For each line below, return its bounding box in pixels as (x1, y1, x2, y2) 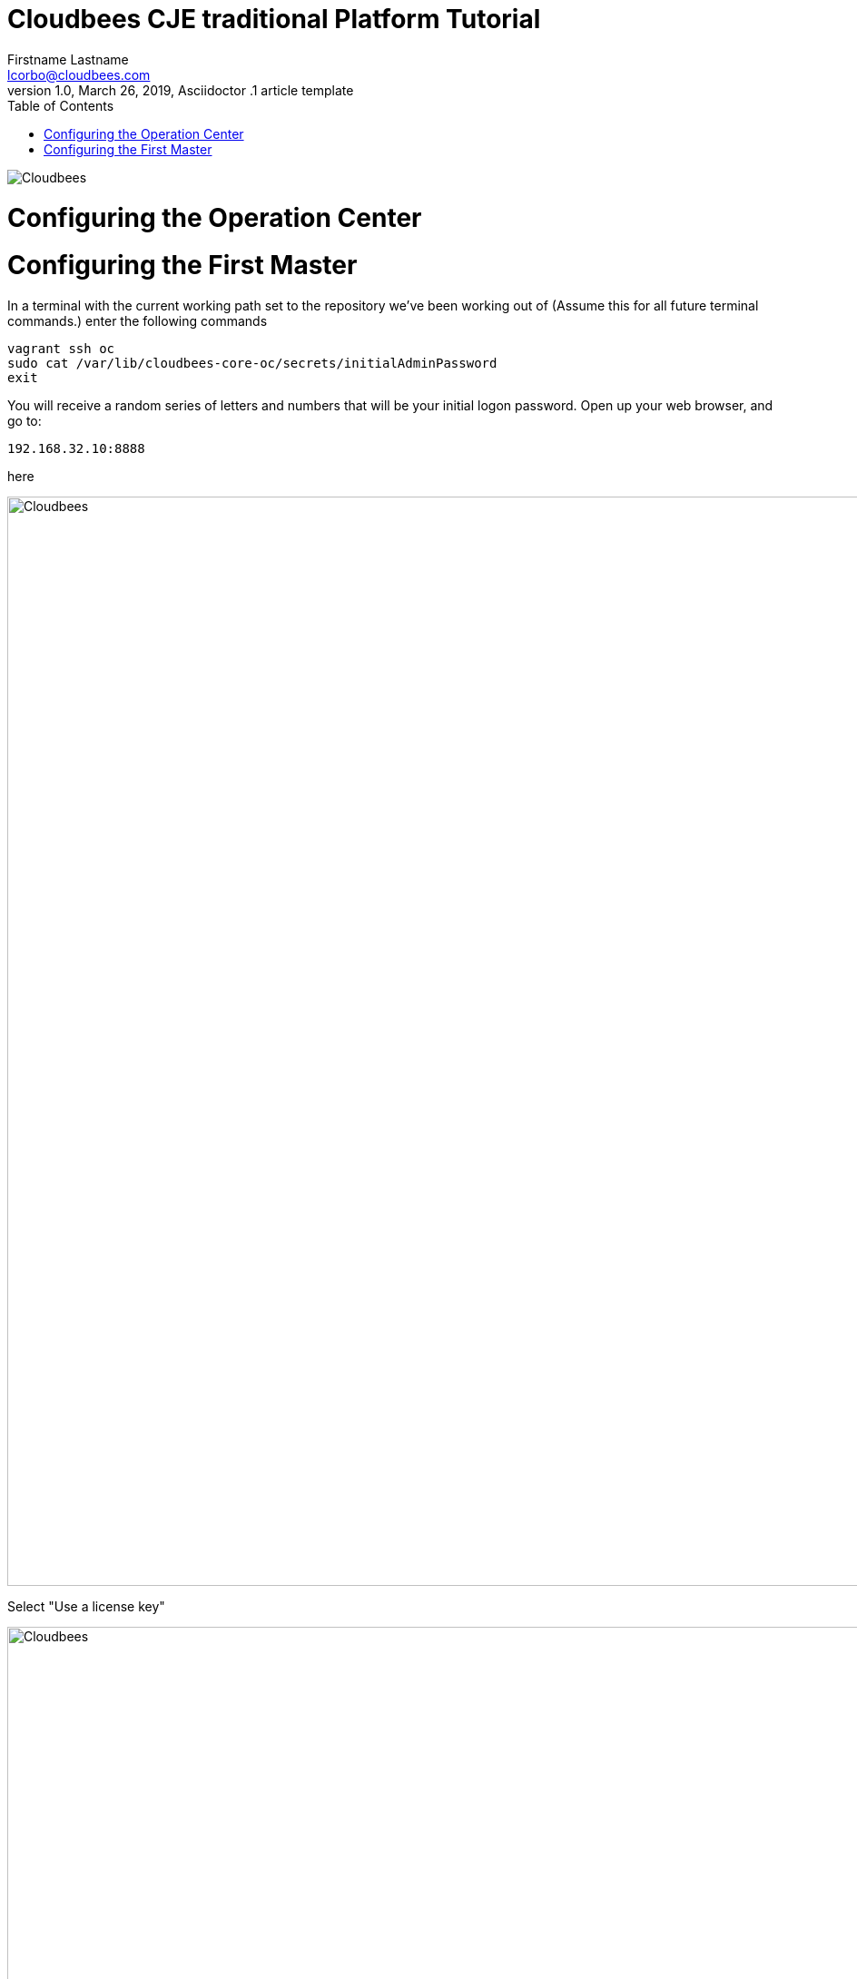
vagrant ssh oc (7, 341, 115, 356)
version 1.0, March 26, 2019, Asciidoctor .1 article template (7, 82, 354, 98)
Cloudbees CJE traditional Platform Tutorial (7, 4, 541, 34)
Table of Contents (7, 97, 114, 113)
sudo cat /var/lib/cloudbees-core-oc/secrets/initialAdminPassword (7, 356, 497, 370)
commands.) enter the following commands (7, 313, 268, 329)
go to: (7, 413, 42, 428)
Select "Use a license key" (7, 1599, 165, 1614)
